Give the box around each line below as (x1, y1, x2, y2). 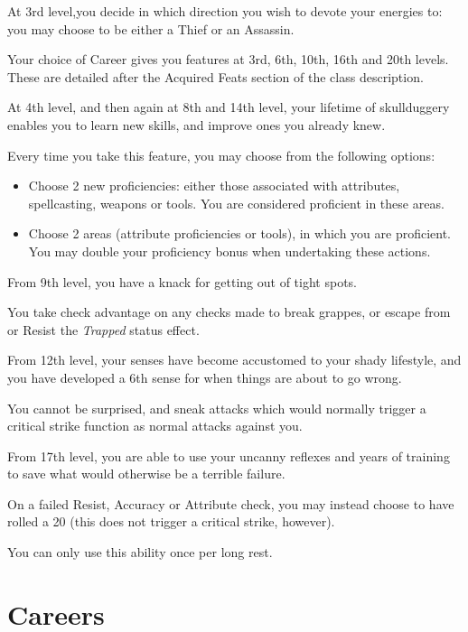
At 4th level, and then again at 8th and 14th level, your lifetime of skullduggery (7, 98, 450, 116)
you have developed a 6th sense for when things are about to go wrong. (7, 367, 402, 386)
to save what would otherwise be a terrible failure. (7, 464, 285, 483)
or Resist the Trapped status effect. (7, 320, 200, 339)
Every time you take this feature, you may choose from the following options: (7, 145, 435, 164)
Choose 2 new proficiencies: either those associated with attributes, (28, 176, 400, 195)
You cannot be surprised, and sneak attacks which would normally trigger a (7, 398, 426, 417)
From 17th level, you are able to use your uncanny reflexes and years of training (7, 446, 450, 465)
